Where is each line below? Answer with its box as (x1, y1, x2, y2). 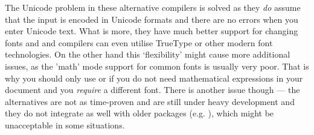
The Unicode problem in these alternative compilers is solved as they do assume (5, 1, 301, 13)
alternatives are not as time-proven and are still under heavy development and (5, 95, 295, 107)
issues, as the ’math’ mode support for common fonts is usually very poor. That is (5, 59, 309, 72)
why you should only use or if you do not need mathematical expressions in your (5, 71, 303, 84)
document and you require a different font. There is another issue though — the (5, 83, 300, 96)
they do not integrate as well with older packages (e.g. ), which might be (5, 107, 274, 119)
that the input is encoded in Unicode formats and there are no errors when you (5, 13, 298, 25)
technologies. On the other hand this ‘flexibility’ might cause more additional (5, 48, 290, 61)
